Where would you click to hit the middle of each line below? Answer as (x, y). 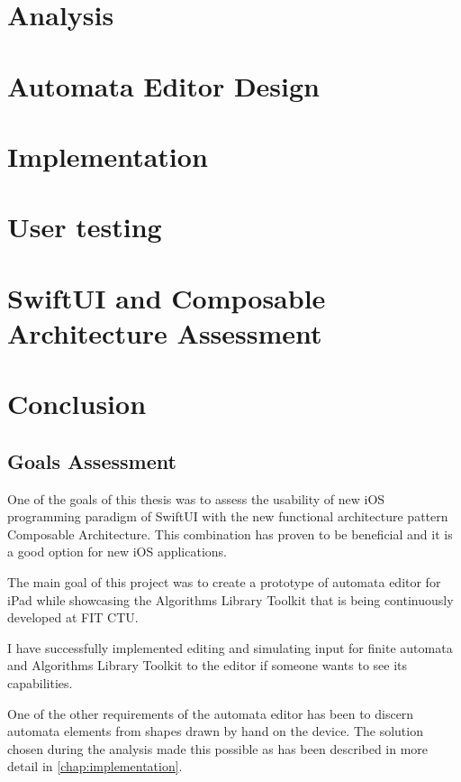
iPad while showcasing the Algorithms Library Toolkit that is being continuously (230, 599)
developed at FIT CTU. (73, 617)
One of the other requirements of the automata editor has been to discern (211, 713)
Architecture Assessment (165, 332)
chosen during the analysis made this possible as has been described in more (218, 748)
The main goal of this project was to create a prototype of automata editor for (224, 582)
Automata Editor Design (164, 85)
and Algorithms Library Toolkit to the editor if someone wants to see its (208, 665)
